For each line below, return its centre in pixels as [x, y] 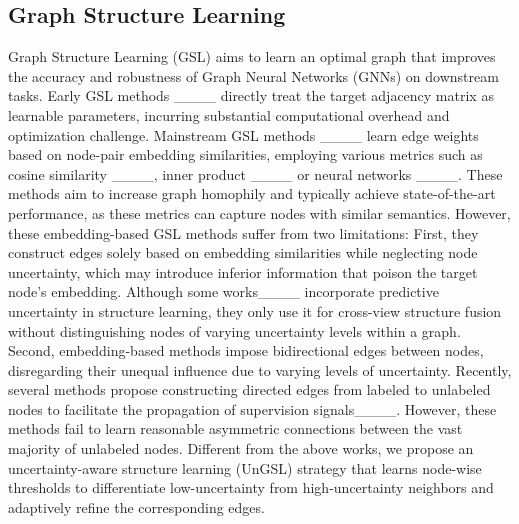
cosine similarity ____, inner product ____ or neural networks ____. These [255, 173]
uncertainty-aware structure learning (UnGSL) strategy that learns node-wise [245, 467]
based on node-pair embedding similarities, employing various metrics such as [245, 154]
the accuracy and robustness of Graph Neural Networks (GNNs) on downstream [253, 75]
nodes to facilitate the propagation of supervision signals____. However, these [252, 408]
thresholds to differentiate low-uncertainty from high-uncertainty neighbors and [251, 487]
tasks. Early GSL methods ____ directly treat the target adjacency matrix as [251, 95]
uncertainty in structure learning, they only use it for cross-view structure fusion [255, 310]
